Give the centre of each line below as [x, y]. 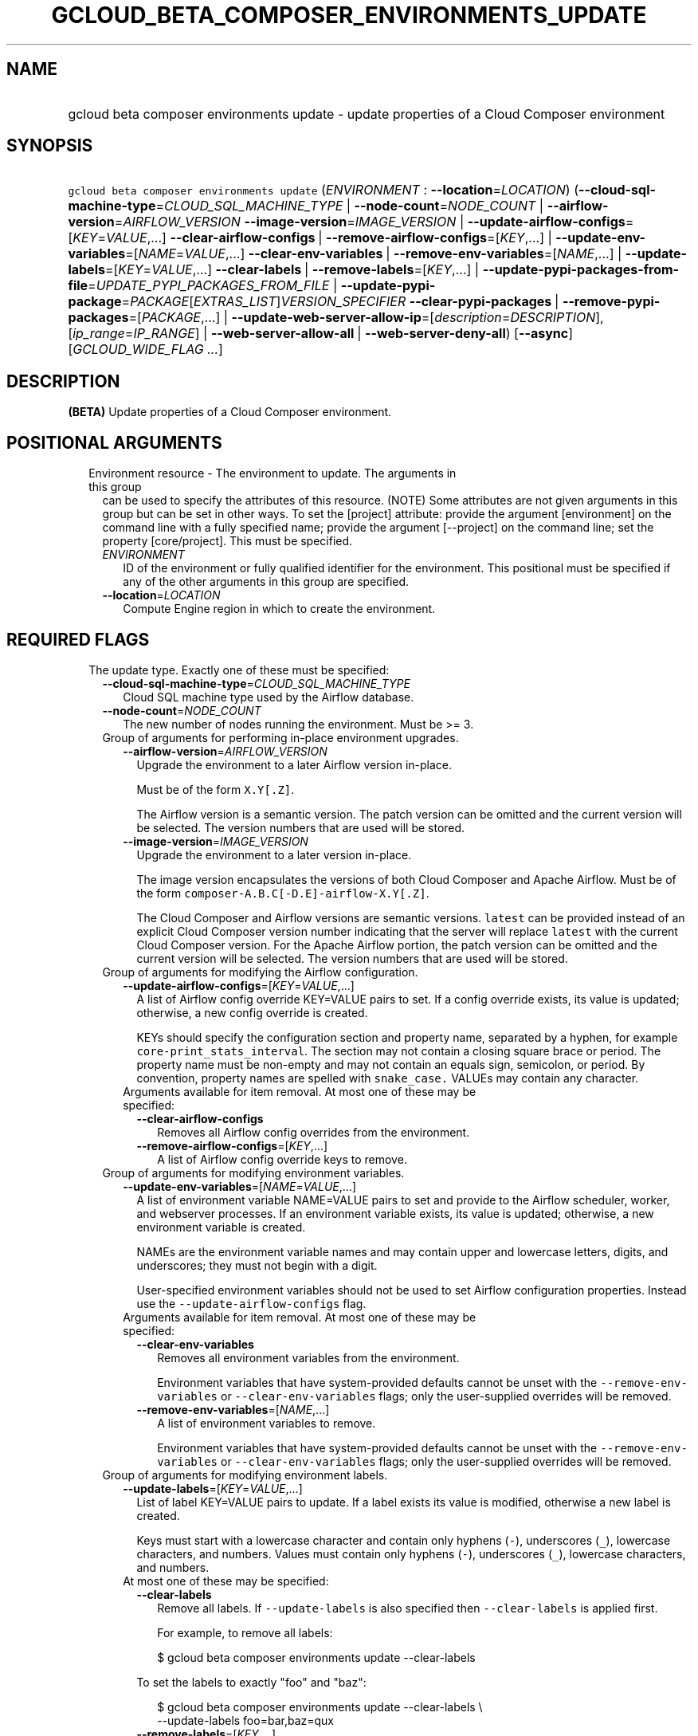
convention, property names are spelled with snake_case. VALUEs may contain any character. [388, 1078]
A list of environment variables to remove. [267, 1423]
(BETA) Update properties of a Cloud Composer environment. [230, 412]
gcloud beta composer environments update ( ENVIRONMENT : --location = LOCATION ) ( [324, 190]
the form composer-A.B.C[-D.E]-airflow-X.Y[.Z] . [283, 893]
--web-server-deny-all [435, 334]
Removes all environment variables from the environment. [308, 1357]
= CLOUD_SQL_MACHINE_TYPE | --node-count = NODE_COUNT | [350, 206]
